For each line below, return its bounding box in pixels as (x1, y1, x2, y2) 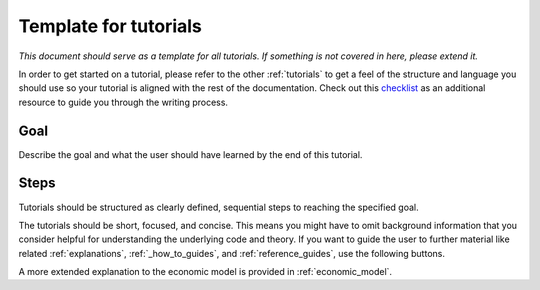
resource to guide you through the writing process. (18, 96, 229, 108)
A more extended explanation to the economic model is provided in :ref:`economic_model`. (18, 266, 393, 278)
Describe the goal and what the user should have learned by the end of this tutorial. (18, 148, 363, 160)
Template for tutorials (18, 15, 202, 37)
